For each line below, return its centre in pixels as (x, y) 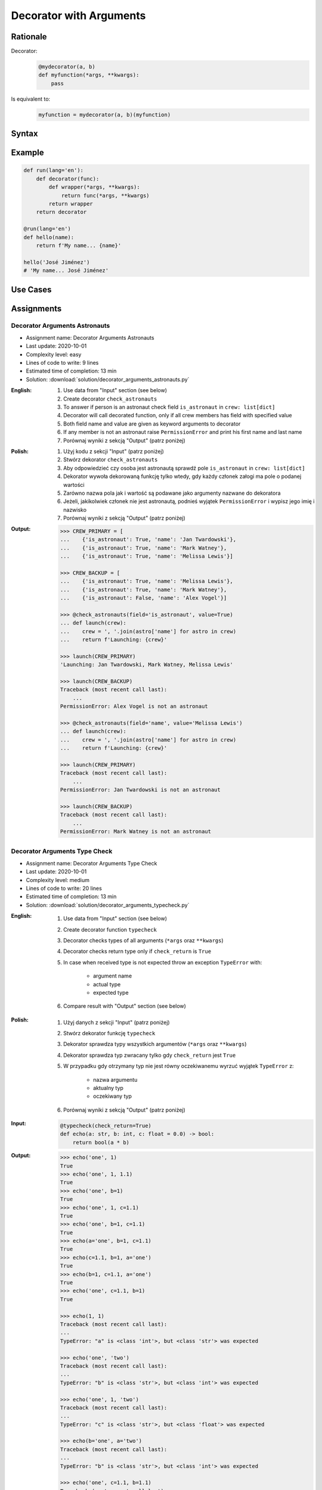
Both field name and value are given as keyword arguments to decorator (152, 424)
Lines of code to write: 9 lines (62, 363)
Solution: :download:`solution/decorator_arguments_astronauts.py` (108, 379)
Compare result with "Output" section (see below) (125, 1006)
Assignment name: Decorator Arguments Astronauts (90, 337)
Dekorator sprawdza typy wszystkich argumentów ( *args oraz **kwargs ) (155, 1044)
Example (27, 153)
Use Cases (31, 289)
